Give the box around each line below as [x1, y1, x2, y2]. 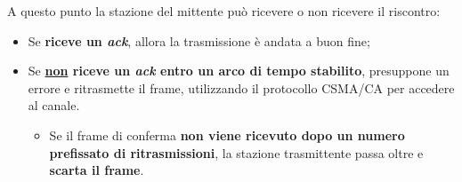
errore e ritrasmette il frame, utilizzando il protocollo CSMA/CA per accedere [28, 78, 455, 97]
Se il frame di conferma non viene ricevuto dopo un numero [49, 125, 405, 144]
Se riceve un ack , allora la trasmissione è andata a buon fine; [28, 31, 370, 50]
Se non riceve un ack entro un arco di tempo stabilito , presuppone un [28, 61, 450, 80]
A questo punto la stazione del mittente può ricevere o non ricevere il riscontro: [7, 2, 441, 20]
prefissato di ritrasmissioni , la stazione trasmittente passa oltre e [49, 143, 424, 162]
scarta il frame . [49, 161, 144, 179]
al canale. [28, 96, 80, 115]
